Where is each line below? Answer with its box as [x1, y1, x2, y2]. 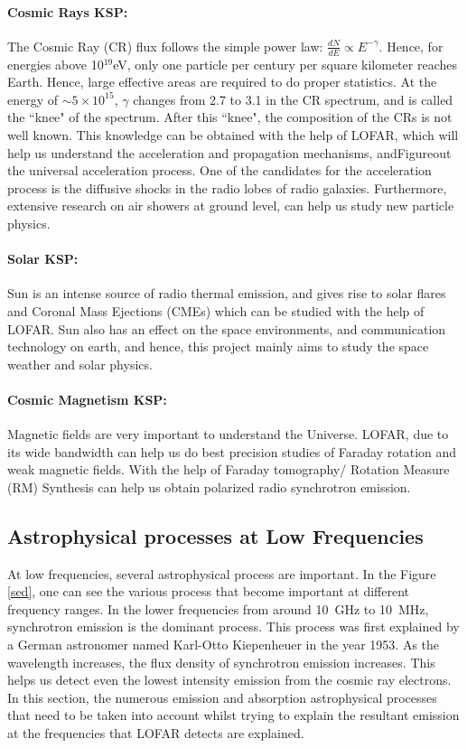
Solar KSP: [7, 249, 79, 268]
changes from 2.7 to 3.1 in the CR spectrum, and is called [133, 89, 453, 108]
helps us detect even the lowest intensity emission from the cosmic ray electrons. [7, 670, 452, 689]
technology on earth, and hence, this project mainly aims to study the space [7, 337, 429, 356]
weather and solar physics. [7, 354, 153, 373]
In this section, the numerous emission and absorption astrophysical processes [7, 687, 437, 706]
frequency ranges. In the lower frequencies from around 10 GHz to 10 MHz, [7, 599, 429, 618]
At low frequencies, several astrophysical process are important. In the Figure [7, 564, 436, 583]
